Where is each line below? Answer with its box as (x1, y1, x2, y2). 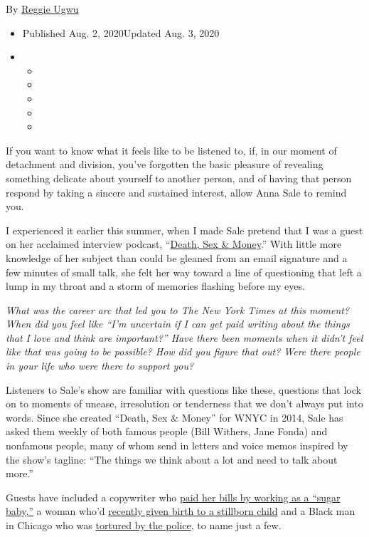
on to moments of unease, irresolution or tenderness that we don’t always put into (6, 396, 363, 411)
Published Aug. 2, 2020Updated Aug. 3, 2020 (22, 25, 220, 40)
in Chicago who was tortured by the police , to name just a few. (6, 518, 282, 532)
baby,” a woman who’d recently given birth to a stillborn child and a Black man (6, 504, 355, 518)
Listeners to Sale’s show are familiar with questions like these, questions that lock (6, 382, 361, 397)
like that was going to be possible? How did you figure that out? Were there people (6, 344, 360, 359)
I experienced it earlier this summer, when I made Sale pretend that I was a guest (6, 222, 363, 237)
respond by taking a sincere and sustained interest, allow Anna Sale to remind (6, 184, 347, 199)
